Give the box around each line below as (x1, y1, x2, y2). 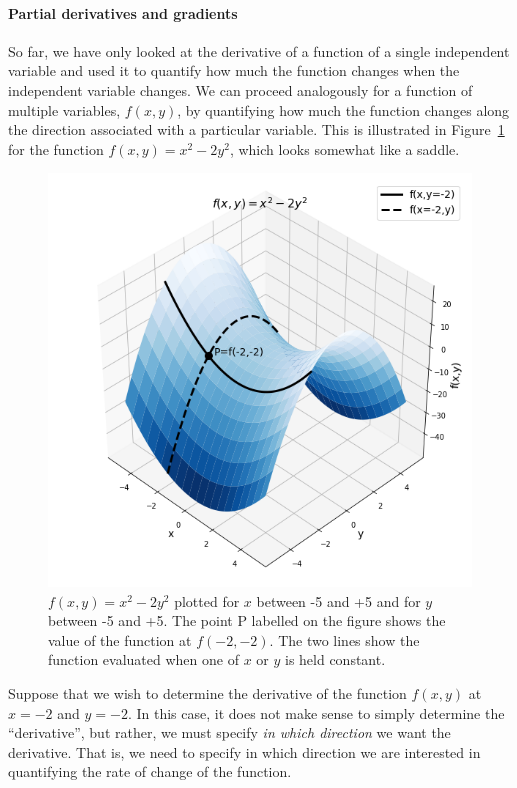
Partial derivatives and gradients (8, 2, 238, 23)
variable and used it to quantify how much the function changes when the (8, 60, 460, 81)
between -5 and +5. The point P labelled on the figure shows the (48, 610, 446, 631)
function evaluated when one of (48, 649, 239, 670)
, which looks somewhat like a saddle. (229, 138, 460, 159)
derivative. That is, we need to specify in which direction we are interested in (8, 741, 481, 762)
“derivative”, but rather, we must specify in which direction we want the (8, 722, 451, 743)
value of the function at (48, 629, 192, 650)
